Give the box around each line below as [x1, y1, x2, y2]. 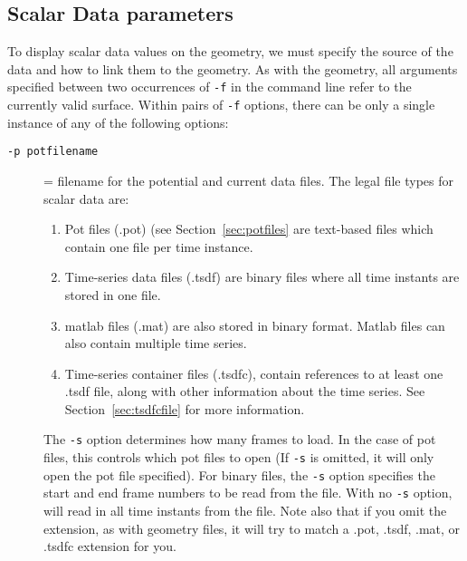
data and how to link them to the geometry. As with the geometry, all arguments [7, 59, 458, 78]
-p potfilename [7, 145, 99, 159]
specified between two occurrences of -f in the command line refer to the [7, 77, 412, 96]
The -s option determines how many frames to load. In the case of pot [43, 430, 436, 449]
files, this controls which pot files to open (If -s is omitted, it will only [43, 448, 434, 467]
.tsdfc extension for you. [43, 537, 176, 556]
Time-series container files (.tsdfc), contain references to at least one [64, 363, 443, 382]
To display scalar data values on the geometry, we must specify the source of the [7, 42, 453, 61]
